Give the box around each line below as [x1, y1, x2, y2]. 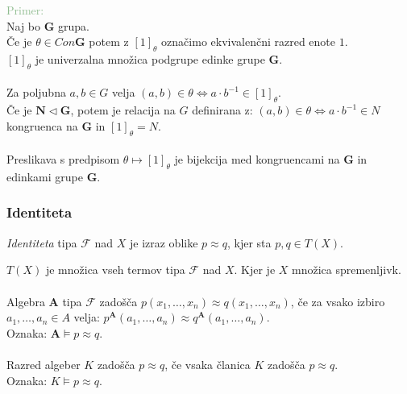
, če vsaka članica [164, 355, 251, 372]
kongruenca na [6, 117, 78, 134]
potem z [89, 33, 129, 50]
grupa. [58, 17, 89, 34]
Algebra [6, 292, 45, 309]
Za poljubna [6, 84, 66, 101]
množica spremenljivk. [292, 261, 401, 278]
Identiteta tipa [6, 234, 77, 251]
